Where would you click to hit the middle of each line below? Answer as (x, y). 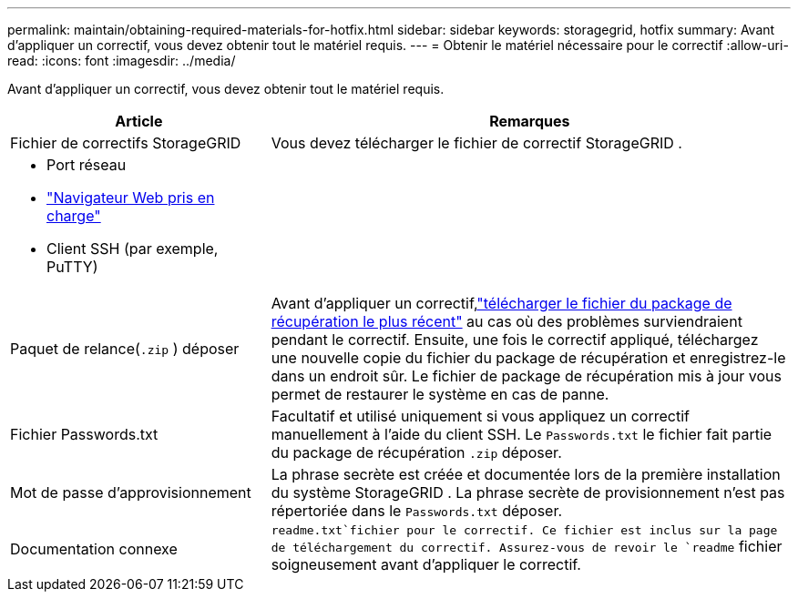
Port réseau (87, 165)
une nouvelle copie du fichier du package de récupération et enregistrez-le (528, 358)
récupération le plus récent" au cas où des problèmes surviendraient (506, 321)
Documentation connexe (94, 548)
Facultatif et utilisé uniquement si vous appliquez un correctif (480, 416)
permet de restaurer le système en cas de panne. (440, 394)
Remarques (530, 121)
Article (139, 121)
